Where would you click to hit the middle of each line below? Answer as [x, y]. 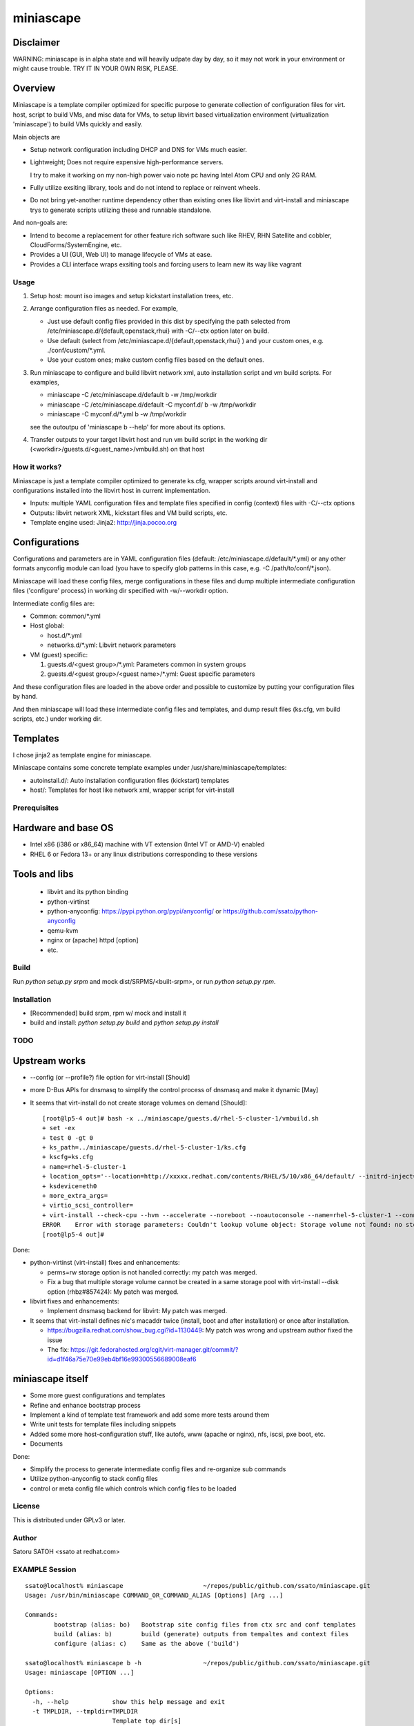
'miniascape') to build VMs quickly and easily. [78, 124]
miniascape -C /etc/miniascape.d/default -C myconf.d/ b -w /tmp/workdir [152, 405]
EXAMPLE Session [45, 1569]
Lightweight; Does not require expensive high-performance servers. [127, 162]
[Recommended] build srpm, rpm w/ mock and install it [108, 1013]
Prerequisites [36, 808]
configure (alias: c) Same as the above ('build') [147, 1644]
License [27, 1506]
